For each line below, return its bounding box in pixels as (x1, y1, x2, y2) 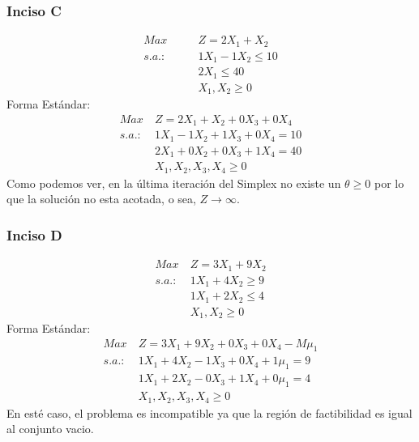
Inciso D (6, 224, 62, 244)
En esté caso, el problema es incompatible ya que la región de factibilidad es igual (6, 404, 413, 421)
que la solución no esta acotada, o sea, (6, 190, 196, 207)
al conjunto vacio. (6, 420, 94, 437)
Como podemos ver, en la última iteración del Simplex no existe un (6, 174, 341, 191)
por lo (374, 174, 404, 191)
